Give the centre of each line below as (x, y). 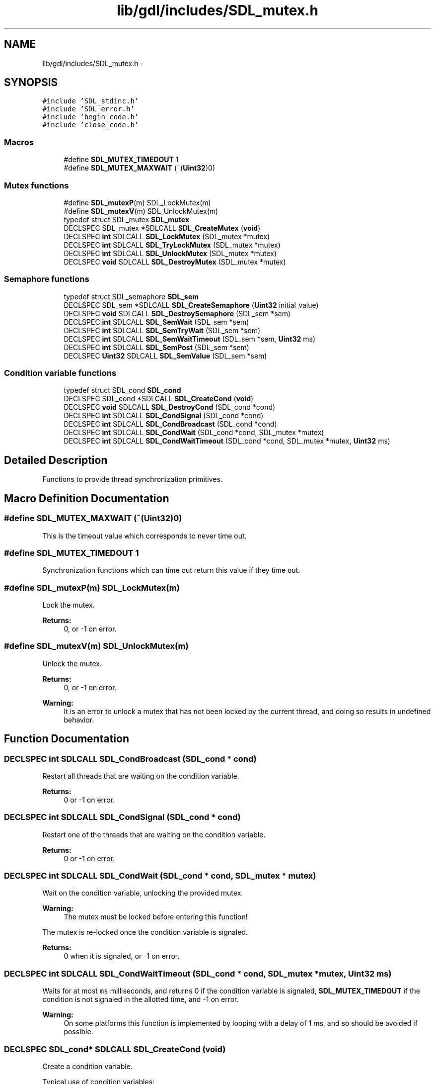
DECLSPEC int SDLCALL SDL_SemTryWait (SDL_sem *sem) (162, 330)
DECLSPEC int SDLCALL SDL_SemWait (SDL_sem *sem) (156, 322)
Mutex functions (36, 185)
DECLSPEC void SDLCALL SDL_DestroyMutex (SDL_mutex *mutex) (175, 262)
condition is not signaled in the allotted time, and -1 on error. (141, 999)
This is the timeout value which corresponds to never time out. (145, 536)
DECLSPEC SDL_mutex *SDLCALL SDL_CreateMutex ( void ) (162, 228)
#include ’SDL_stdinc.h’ (91, 101)
